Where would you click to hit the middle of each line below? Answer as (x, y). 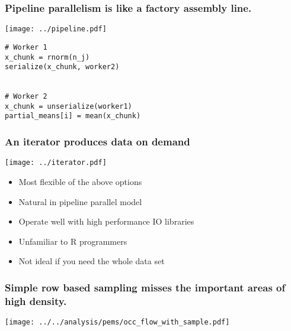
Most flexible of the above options (80, 181)
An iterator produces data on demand (97, 142)
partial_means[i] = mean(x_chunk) (73, 116)
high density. (36, 301)
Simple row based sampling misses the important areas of (145, 287)
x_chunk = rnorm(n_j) (47, 57)
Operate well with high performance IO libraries (106, 221)
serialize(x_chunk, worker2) (62, 67)
